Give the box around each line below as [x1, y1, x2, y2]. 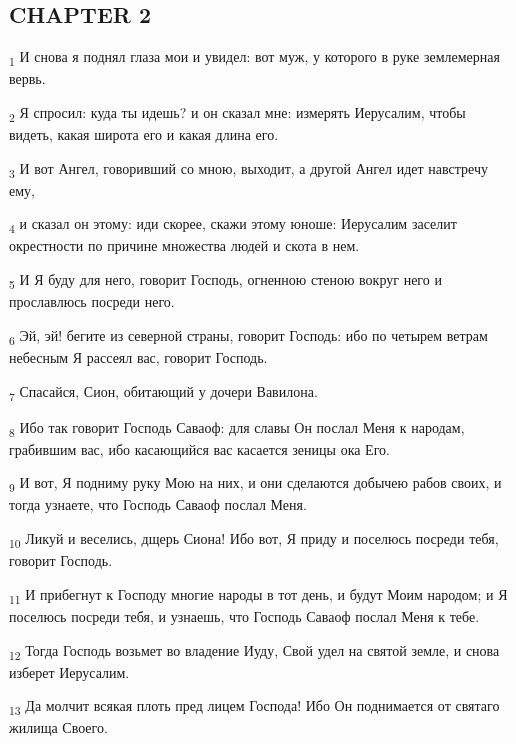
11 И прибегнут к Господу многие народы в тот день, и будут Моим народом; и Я [9, 583, 508, 607]
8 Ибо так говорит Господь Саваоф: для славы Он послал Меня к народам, [9, 416, 465, 440]
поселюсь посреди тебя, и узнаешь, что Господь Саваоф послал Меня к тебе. [9, 605, 480, 626]
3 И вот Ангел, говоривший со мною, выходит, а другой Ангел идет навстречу [9, 157, 488, 181]
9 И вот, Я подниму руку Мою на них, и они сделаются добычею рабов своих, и [9, 472, 502, 496]
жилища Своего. [9, 717, 108, 738]
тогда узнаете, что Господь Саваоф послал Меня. [9, 494, 307, 515]
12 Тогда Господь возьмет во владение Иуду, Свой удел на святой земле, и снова [9, 639, 500, 663]
